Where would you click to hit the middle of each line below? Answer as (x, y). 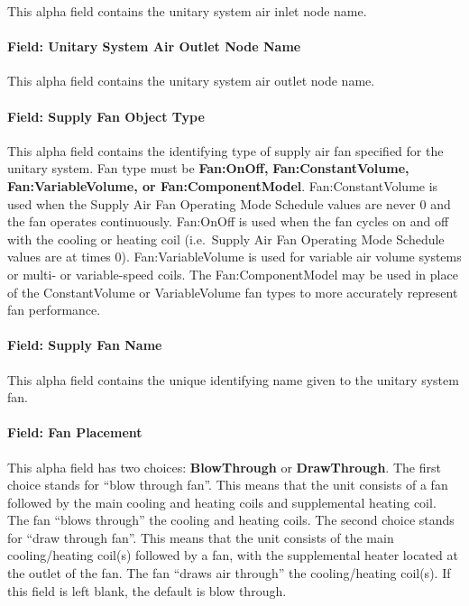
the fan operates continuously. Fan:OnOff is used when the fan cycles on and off (228, 221)
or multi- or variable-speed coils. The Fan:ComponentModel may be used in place (233, 274)
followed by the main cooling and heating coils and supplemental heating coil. (222, 502)
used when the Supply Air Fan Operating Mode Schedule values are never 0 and (229, 203)
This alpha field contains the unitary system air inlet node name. (187, 11)
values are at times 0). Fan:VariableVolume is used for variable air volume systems (234, 257)
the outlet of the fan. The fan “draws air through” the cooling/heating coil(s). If (229, 573)
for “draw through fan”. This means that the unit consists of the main (201, 537)
